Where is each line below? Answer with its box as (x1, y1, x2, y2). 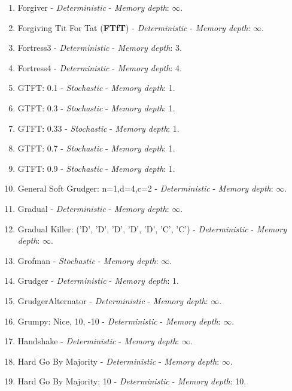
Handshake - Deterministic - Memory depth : (17, 335, 180, 347)
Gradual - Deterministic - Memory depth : (17, 202, 169, 214)
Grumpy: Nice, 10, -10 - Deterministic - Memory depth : (17, 314, 221, 327)
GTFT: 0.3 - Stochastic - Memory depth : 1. (17, 101, 175, 114)
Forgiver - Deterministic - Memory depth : (17, 1, 169, 13)
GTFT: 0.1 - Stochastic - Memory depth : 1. (17, 81, 175, 94)
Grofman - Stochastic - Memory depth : (17, 254, 159, 266)
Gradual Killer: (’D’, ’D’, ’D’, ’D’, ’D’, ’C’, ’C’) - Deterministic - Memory (17, 222, 287, 235)
